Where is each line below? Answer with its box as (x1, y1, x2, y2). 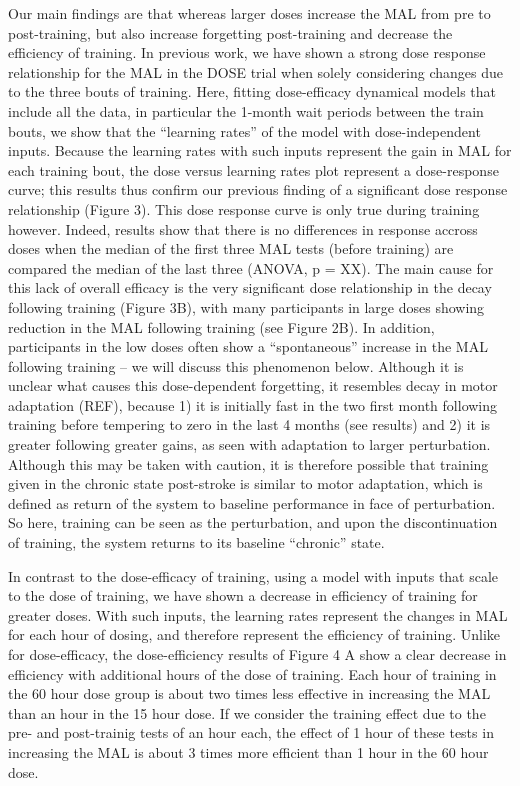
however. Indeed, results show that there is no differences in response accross (8, 218, 478, 239)
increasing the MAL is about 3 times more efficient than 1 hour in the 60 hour (8, 741, 489, 762)
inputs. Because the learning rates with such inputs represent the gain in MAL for (8, 140, 512, 161)
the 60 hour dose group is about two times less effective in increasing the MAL (8, 683, 491, 704)
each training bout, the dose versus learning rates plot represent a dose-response (8, 159, 499, 180)
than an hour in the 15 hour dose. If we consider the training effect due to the (8, 702, 486, 723)
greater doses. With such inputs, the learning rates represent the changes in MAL (8, 604, 508, 625)
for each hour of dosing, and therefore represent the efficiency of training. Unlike (8, 624, 500, 645)
